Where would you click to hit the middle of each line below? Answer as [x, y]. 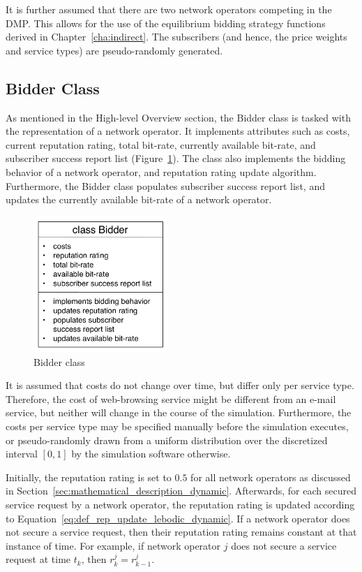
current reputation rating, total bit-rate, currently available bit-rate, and [161, 144]
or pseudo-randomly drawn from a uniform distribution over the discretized [167, 440]
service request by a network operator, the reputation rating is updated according [180, 504]
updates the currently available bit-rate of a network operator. [139, 199]
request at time [38, 559]
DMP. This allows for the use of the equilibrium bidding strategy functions [166, 23]
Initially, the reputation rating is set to [89, 477]
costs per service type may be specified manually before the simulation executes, [177, 426]
